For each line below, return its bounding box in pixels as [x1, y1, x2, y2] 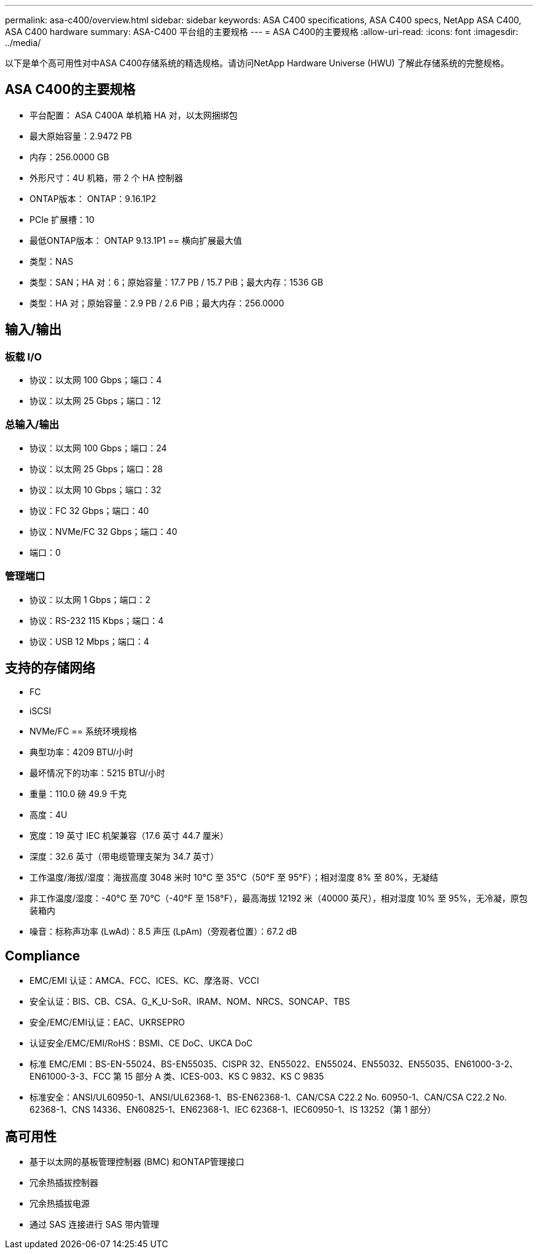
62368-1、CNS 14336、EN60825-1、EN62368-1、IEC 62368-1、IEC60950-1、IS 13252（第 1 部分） [29, 1104, 436, 1115]
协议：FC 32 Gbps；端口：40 [29, 505, 149, 516]
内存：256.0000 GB [29, 151, 109, 162]
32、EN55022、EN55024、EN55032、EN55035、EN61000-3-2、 [249, 1059, 518, 1070]
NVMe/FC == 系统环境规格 [29, 726, 137, 737]
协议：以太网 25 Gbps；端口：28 [29, 463, 163, 474]
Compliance [5, 948, 80, 964]
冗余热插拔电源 [29, 1198, 90, 1209]
